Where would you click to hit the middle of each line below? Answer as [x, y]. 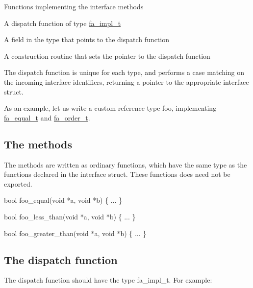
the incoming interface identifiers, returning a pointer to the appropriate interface [126, 82]
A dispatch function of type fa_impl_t [63, 23]
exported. [18, 183]
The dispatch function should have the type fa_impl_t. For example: [108, 280]
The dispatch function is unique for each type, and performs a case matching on [124, 72]
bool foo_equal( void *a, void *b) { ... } [63, 200]
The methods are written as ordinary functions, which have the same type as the [126, 164]
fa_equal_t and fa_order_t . [47, 117]
